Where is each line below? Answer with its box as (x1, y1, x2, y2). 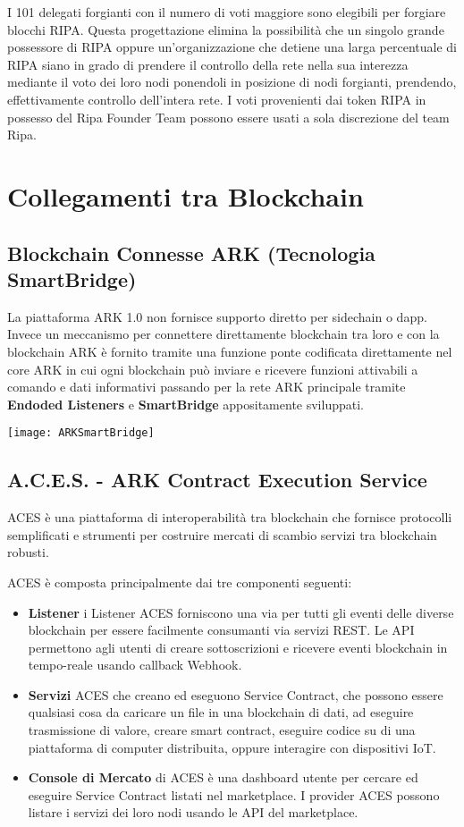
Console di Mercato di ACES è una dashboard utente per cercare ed (28, 768, 418, 787)
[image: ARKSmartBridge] (7, 426, 155, 440)
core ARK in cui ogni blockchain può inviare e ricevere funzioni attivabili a (7, 359, 418, 378)
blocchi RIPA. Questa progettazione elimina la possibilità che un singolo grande (7, 20, 444, 38)
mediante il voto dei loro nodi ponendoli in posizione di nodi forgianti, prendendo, (7, 72, 457, 91)
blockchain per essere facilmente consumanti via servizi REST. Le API (28, 620, 415, 639)
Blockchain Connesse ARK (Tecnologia (7, 239, 375, 266)
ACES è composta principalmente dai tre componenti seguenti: (7, 572, 352, 591)
